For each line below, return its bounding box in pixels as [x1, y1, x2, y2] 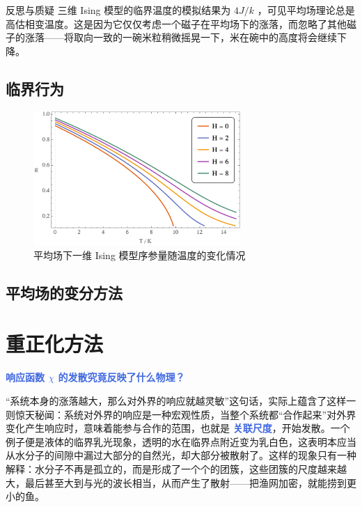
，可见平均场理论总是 [257, 3, 355, 17]
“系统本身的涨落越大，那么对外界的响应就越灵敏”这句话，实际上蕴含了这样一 [6, 393, 356, 407]
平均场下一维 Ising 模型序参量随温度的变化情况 [33, 247, 246, 262]
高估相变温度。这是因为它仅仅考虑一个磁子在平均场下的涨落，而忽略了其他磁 [6, 16, 356, 31]
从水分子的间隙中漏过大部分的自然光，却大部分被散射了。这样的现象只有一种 [6, 448, 356, 462]
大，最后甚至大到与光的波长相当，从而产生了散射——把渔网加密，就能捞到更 [6, 475, 356, 490]
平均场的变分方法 [6, 281, 123, 303]
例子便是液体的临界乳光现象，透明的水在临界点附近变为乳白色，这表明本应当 [6, 434, 356, 448]
